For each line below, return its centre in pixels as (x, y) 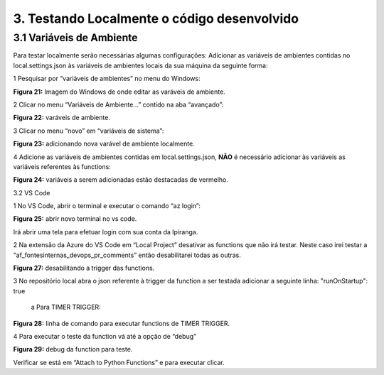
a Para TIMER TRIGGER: (66, 307)
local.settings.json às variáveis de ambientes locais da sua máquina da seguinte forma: (140, 65)
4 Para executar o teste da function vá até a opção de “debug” (105, 336)
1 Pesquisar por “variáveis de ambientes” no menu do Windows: (107, 79)
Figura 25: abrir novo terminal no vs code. (75, 219)
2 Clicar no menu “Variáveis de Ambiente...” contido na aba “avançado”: (118, 104)
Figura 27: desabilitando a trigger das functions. (84, 268)
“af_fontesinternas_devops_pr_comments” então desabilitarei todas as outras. (127, 255)
